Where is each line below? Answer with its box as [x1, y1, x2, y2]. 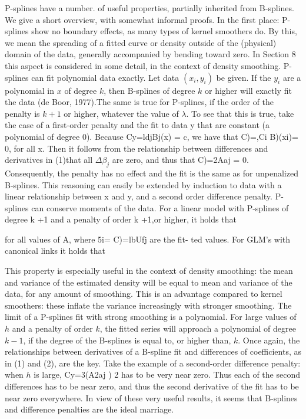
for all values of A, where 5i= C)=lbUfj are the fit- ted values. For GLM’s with [5, 233, 291, 245]
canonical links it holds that [5, 244, 105, 257]
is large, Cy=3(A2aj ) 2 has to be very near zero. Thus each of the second [34, 368, 300, 381]
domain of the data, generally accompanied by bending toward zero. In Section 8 [5, 48, 296, 60]
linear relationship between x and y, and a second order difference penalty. [5, 190, 272, 202]
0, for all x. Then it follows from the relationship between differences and [5, 142, 268, 154]
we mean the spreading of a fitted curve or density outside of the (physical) [5, 36, 277, 48]
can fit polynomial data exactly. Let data [31, 71, 179, 83]
